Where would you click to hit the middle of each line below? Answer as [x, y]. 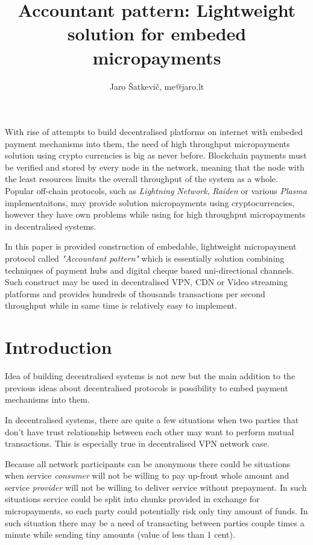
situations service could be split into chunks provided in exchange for [132, 499]
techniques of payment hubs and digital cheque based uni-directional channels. [150, 270]
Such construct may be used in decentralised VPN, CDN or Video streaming [147, 282]
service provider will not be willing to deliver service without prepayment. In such [156, 487]
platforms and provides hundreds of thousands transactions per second [135, 293]
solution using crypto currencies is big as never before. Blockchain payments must [156, 155]
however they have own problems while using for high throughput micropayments [155, 214]
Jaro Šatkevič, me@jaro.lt [157, 86]
